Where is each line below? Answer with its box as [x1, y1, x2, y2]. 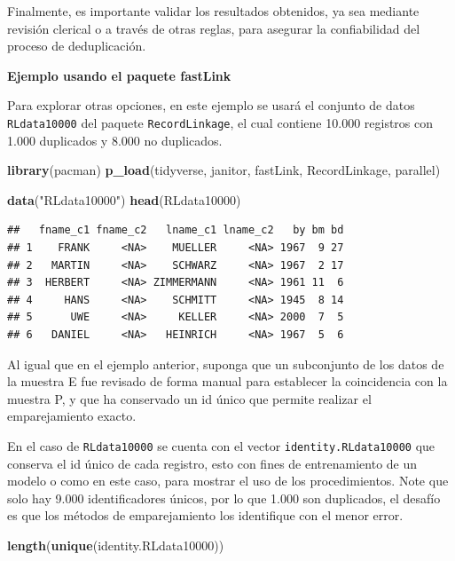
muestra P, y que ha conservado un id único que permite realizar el [7, 389, 372, 407]
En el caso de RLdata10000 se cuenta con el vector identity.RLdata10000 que [7, 436, 435, 454]
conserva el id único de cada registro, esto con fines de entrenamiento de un [7, 454, 418, 472]
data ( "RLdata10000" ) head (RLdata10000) [7, 190, 241, 209]
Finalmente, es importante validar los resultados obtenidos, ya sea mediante [7, 2, 420, 20]
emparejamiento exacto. [7, 407, 137, 425]
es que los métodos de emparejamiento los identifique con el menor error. [7, 506, 404, 525]
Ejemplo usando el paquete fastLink [7, 66, 231, 84]
